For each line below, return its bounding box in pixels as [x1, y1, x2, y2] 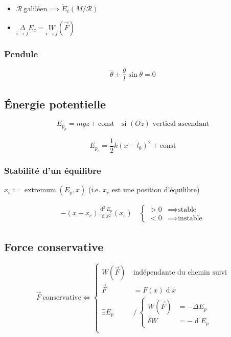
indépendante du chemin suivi [133, 268, 227, 276]
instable [178, 214, 202, 222]
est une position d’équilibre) [112, 184, 200, 195]
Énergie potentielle [4, 96, 106, 111]
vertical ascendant [152, 120, 210, 128]
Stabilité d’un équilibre [4, 164, 101, 176]
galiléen [24, 6, 48, 13]
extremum [24, 187, 56, 194]
